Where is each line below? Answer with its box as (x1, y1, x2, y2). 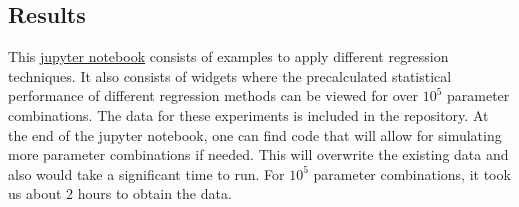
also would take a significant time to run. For (8, 163, 285, 184)
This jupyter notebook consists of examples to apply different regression (8, 46, 449, 67)
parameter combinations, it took (313, 163, 511, 184)
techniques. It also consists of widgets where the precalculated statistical (8, 65, 452, 86)
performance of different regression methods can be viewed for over (8, 85, 418, 106)
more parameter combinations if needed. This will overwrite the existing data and (8, 144, 509, 165)
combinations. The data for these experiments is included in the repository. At (8, 104, 489, 125)
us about (8, 183, 62, 204)
